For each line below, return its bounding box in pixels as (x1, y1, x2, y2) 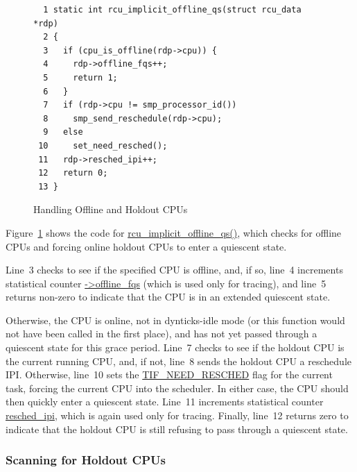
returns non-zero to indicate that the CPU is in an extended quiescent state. (6, 289, 331, 304)
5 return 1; (43, 72, 118, 83)
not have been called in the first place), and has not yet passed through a (6, 326, 317, 341)
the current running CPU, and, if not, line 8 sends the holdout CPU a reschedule (6, 353, 351, 368)
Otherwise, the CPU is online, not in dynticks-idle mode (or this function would (6, 312, 345, 327)
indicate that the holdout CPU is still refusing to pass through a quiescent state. (6, 421, 348, 436)
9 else (43, 127, 83, 137)
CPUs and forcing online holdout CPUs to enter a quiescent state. (6, 239, 287, 253)
